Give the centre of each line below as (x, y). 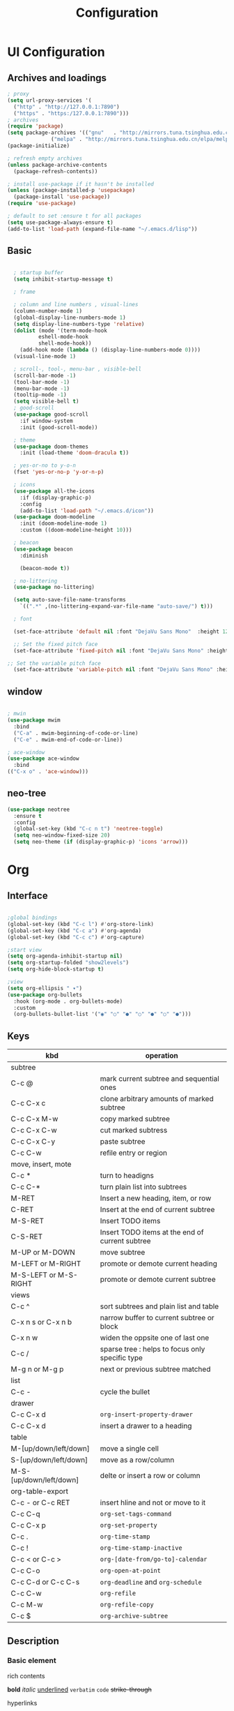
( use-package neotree (39, 809)
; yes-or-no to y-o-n (45, 465)
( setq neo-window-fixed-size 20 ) (62, 835)
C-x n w (24, 1338)
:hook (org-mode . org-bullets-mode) (68, 1001)
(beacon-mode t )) (45, 568)
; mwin (17, 714)
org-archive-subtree (134, 1616)
